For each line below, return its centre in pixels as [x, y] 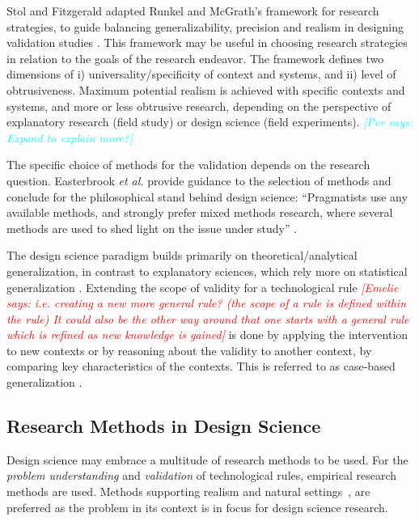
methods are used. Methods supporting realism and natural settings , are [188, 491]
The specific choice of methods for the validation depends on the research [188, 165]
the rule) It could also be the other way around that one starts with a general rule [208, 318]
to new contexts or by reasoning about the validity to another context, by [189, 350]
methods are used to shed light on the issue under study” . [152, 228]
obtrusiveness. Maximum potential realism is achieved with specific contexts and [206, 89]
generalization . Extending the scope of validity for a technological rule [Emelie [203, 287]
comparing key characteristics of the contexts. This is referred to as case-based [201, 366]
